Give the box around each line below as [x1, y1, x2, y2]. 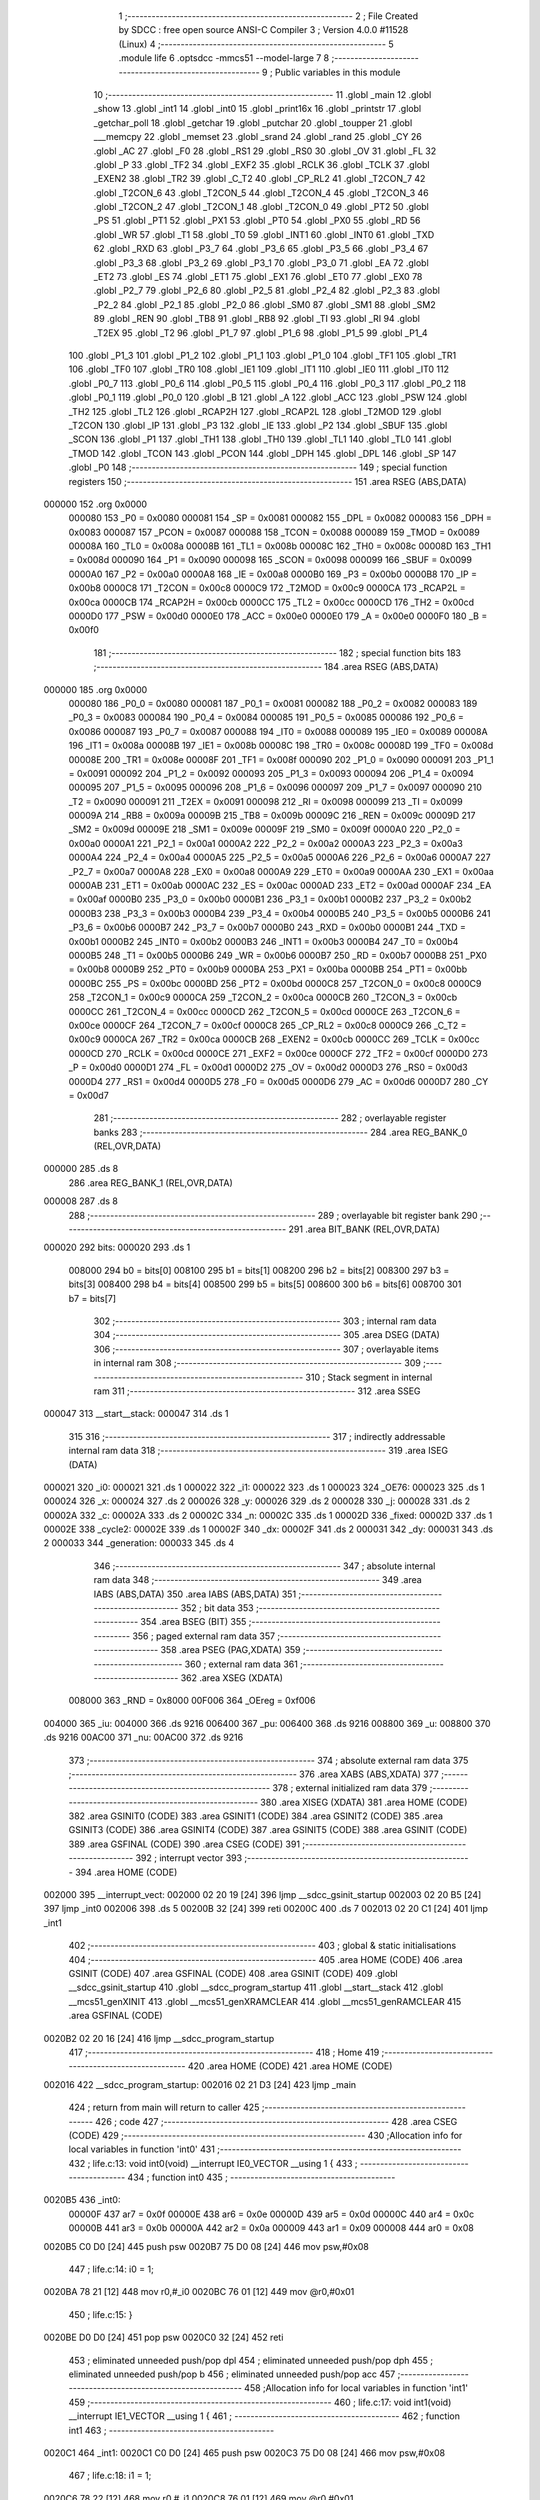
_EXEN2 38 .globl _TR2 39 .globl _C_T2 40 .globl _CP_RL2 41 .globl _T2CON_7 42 [93, 173, 426, 185]
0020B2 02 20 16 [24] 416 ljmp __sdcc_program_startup [43, 2032, 275, 2044]
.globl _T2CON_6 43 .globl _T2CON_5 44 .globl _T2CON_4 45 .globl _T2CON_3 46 [93, 186, 429, 199]
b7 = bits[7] [68, 1292, 117, 1304]
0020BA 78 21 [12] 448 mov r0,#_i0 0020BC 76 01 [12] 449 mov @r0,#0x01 [43, 2286, 355, 2298]
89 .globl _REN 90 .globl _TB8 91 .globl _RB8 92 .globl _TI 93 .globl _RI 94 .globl [93, 313, 420, 325]
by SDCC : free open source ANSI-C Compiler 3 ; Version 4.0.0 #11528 [118, 24, 409, 36]
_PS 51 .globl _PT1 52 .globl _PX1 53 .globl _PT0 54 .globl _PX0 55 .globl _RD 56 [93, 215, 421, 227]
